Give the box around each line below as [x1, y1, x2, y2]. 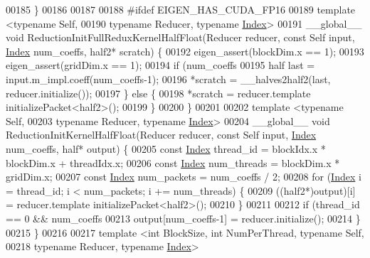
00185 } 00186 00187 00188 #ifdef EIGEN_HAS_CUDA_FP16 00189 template [6, 2, 356, 16]
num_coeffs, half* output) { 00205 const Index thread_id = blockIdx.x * [6, 141, 326, 156]
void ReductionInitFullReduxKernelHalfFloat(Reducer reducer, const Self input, [6, 30, 355, 45]
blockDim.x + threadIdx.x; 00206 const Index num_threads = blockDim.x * [6, 155, 340, 170]
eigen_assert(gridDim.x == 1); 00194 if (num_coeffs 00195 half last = [6, 58, 315, 72]
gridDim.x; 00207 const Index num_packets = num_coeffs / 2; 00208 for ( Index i [6, 169, 361, 184]
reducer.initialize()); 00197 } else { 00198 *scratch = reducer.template [6, 85, 311, 100]
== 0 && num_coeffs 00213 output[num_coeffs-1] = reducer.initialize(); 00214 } [6, 210, 361, 225]
